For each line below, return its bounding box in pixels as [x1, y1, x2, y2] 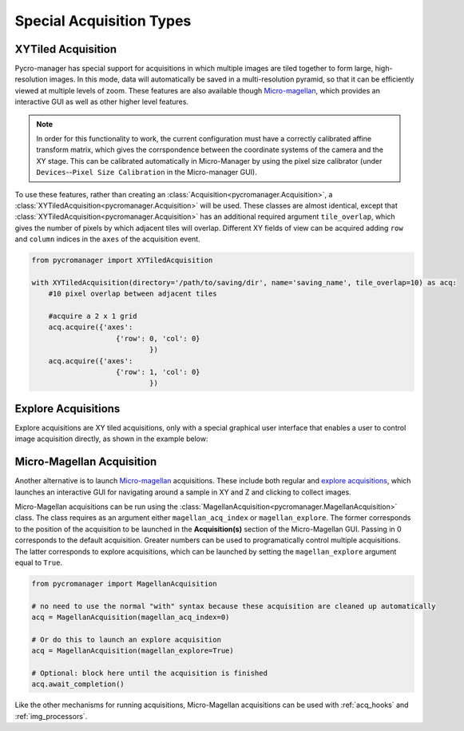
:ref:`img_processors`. [14, 711, 88, 721]
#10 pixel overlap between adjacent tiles [48, 289, 217, 299]
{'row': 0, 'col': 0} [116, 334, 200, 343]
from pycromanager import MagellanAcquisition [31, 579, 217, 588]
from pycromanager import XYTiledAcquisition [31, 256, 213, 265]
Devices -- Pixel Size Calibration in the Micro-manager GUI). [36, 168, 257, 177]
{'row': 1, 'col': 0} [116, 367, 200, 377]
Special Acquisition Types [14, 12, 192, 30]
